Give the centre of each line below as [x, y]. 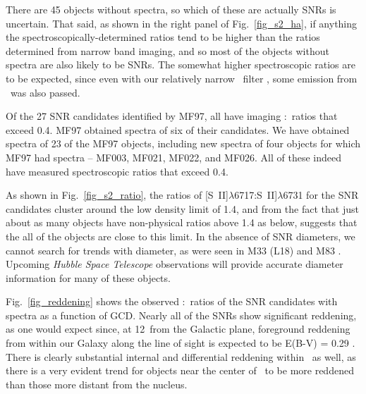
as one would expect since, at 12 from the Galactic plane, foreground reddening [178, 329]
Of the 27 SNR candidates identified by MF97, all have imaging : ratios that [172, 116]
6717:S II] [256, 195]
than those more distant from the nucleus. [97, 384]
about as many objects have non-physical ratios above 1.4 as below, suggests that [182, 222]
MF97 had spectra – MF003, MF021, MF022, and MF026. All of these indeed [174, 157]
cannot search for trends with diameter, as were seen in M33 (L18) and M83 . [173, 250]
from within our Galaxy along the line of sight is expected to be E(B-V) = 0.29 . [181, 343]
